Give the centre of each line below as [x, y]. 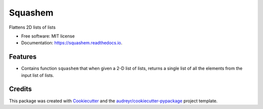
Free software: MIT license [48, 36]
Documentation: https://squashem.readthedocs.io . [72, 43]
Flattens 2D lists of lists [32, 27]
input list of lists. [38, 75]
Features [23, 57]
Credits [20, 89]
